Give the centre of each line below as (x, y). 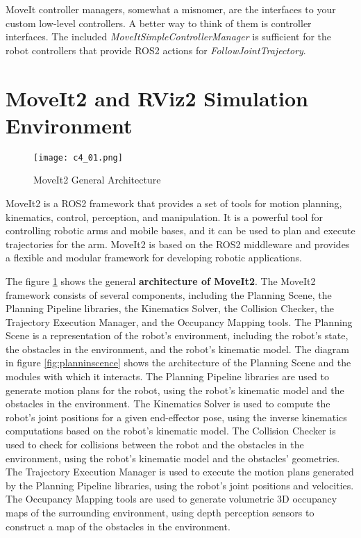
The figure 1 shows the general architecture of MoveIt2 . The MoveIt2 (161, 280)
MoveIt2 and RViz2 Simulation (157, 98)
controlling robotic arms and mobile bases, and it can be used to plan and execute (180, 230)
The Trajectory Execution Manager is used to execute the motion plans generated (180, 472)
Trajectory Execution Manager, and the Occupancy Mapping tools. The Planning (179, 321)
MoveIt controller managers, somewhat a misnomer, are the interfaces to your (171, 9)
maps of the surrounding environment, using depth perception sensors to (160, 512)
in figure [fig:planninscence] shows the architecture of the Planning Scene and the (178, 362)
